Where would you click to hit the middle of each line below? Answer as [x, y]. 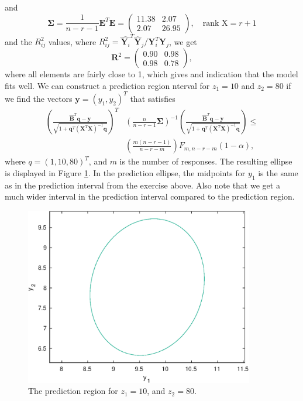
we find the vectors [39, 98]
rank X [215, 23]
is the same [278, 172]
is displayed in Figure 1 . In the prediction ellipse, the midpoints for [125, 172]
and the [18, 41]
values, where [72, 41]
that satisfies [153, 98]
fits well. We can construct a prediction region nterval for [107, 85]
